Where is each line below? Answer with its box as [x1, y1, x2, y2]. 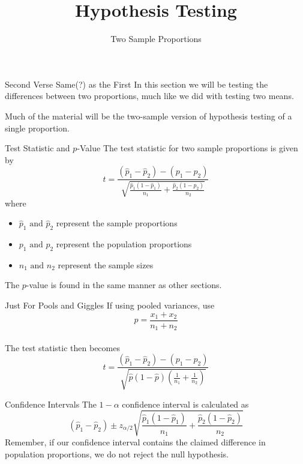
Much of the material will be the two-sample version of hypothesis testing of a [5, 109, 292, 122]
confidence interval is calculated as [122, 397, 249, 410]
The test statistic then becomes [5, 341, 120, 354]
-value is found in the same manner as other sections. [26, 279, 222, 291]
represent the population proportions [56, 238, 192, 250]
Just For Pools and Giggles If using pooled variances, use [5, 299, 215, 312]
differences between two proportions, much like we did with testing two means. [5, 89, 294, 102]
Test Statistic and [5, 142, 70, 154]
